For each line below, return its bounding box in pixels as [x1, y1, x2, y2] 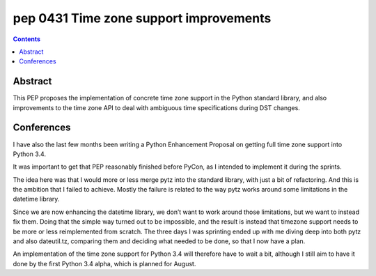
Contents [13, 35, 41, 43]
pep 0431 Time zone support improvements [13, 10, 272, 26]
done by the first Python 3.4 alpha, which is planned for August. [13, 259, 196, 268]
